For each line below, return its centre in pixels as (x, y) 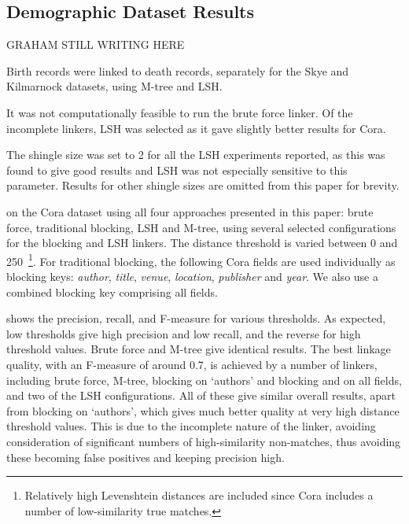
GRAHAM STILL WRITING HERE (96, 44)
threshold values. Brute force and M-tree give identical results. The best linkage (199, 349)
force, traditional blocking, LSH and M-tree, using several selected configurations (201, 227)
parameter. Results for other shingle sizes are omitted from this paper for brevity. (203, 185)
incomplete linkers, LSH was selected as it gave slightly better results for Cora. (196, 128)
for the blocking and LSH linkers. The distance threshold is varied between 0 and (202, 243)
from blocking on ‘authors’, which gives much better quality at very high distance (203, 410)
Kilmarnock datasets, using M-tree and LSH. (114, 86)
